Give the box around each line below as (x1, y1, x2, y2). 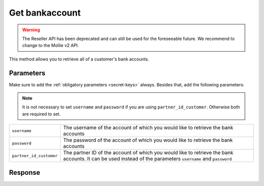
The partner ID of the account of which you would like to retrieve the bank (63, 149, 234, 156)
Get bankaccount (9, 7, 81, 18)
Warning (22, 27, 40, 33)
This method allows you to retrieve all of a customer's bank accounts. (9, 56, 149, 62)
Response (9, 168, 41, 177)
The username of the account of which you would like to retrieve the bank (63, 124, 233, 131)
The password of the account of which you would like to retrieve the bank (63, 137, 233, 144)
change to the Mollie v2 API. (22, 42, 79, 48)
